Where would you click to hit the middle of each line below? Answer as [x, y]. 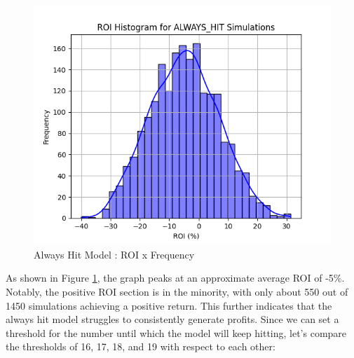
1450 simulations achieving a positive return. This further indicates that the [169, 305]
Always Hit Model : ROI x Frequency [114, 254]
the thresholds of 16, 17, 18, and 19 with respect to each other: [141, 346]
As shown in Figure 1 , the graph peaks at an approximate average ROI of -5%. [175, 278]
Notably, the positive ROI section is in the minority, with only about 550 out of [177, 291]
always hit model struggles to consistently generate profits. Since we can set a [172, 319]
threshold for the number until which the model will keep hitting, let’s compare [176, 332]
